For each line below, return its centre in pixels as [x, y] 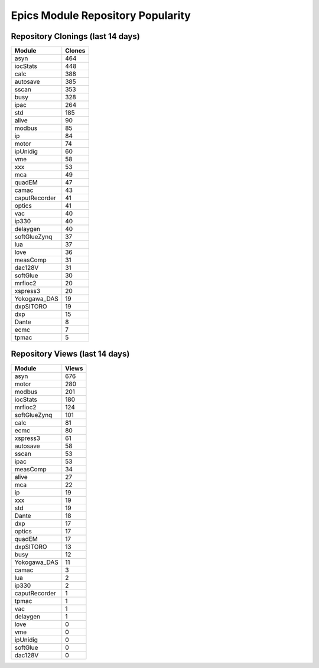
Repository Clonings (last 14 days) [75, 36]
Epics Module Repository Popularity [101, 15]
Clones [75, 51]
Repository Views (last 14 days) [70, 354]
